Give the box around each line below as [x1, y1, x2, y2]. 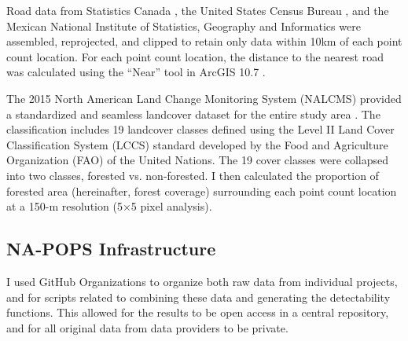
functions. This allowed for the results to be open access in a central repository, [6, 304, 389, 321]
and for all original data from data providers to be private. [6, 319, 289, 335]
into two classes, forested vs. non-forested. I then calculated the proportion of [6, 167, 379, 183]
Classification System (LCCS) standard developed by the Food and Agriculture [6, 136, 388, 152]
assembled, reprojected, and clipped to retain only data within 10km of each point [6, 33, 402, 49]
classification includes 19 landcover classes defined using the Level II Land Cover [6, 121, 395, 137]
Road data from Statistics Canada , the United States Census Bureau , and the [6, 2, 389, 18]
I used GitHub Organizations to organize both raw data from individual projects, [6, 273, 398, 289]
